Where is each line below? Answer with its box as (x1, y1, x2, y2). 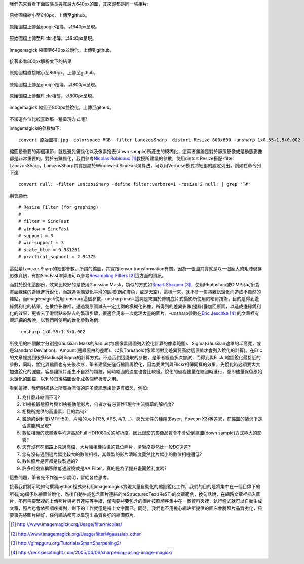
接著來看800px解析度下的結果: (9, 58, 73, 64)
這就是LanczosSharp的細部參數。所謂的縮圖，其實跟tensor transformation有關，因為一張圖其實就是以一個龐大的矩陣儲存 (9, 265, 262, 271)
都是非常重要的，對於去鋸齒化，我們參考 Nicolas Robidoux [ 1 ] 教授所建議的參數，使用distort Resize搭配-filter (9, 155, 234, 162)
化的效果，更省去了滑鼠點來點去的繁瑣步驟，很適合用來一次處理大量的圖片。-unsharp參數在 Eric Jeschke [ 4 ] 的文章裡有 (9, 310, 259, 316)
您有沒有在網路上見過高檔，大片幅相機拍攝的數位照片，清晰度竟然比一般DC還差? (22, 444, 191, 450)
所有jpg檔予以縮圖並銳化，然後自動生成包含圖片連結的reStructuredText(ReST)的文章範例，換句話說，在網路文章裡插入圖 (9, 491, 261, 497)
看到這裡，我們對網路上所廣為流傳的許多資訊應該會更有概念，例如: (9, 385, 149, 391)
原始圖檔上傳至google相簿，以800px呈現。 (9, 81, 100, 87)
